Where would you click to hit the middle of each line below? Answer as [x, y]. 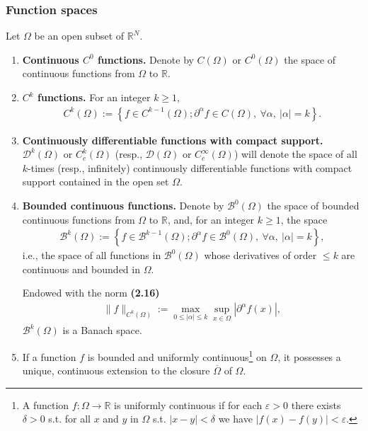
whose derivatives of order [260, 255]
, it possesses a [309, 356]
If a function [49, 356]
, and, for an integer [211, 219]
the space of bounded [313, 205]
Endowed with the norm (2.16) [91, 293]
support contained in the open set [96, 182]
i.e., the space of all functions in [92, 255]
